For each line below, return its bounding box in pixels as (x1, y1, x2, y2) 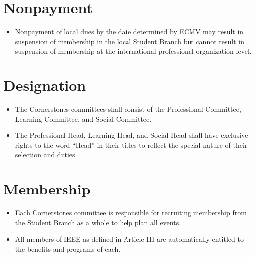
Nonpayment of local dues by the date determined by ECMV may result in (15, 26, 244, 37)
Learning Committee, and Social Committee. (15, 113, 152, 124)
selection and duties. (15, 149, 77, 160)
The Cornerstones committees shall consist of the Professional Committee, (15, 104, 241, 114)
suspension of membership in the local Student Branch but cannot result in (15, 36, 244, 46)
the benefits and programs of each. (15, 243, 121, 254)
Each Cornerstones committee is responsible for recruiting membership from (15, 207, 247, 218)
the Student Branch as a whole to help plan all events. (15, 217, 181, 227)
